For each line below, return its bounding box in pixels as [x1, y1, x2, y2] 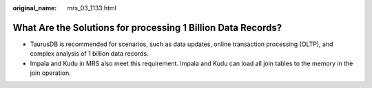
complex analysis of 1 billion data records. [30, 49, 149, 58]
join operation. [30, 69, 72, 77]
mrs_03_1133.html [67, 4, 116, 12]
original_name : [12, 4, 57, 12]
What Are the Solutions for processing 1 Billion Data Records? [12, 21, 282, 34]
